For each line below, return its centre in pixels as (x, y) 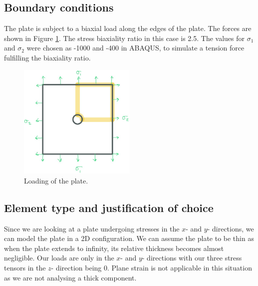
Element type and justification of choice (109, 207)
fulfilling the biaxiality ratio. (47, 57)
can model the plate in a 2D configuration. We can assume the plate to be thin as (129, 238)
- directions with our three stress (192, 258)
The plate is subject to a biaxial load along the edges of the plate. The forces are (128, 28)
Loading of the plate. (56, 180)
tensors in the (25, 268)
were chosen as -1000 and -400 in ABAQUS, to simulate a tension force (135, 48)
